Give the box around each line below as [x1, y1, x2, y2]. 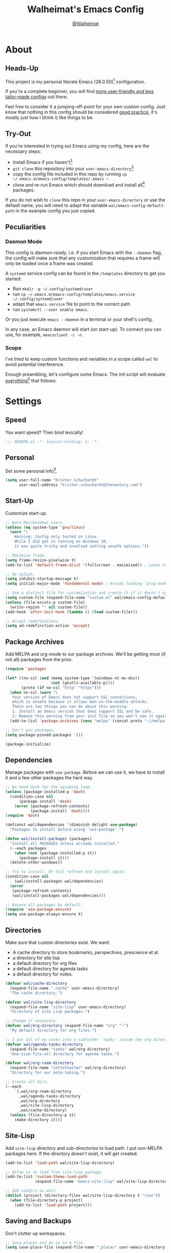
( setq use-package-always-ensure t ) [5, 912, 83, 917]
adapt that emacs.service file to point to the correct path [12, 300, 131, 307]
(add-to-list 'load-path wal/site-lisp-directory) [5, 1160, 115, 1166]
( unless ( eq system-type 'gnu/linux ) [5, 525, 85, 530]
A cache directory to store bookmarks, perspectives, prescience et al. [12, 949, 159, 956]
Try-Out [5, 129, 32, 138]
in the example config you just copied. [15, 208, 96, 214]
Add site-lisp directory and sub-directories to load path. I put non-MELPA [5, 1145, 163, 1151]
